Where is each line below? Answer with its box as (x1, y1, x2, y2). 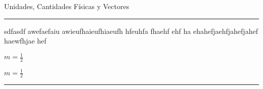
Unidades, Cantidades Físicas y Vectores (4, 1, 129, 11)
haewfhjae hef (4, 35, 47, 46)
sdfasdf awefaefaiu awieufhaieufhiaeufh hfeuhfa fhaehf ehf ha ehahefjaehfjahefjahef (4, 25, 258, 36)
